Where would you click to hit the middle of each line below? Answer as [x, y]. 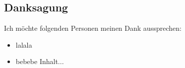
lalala [24, 44]
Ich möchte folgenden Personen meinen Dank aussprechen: [93, 28]
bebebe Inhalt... [40, 61]
